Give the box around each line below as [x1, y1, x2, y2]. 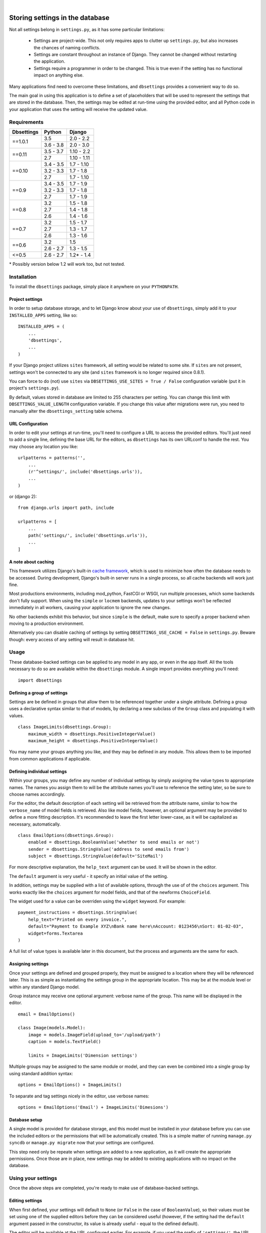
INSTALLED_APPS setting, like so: [9, 312, 77, 318]
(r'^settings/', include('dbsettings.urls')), [28, 469, 143, 474]
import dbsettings [18, 677, 63, 683]
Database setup [9, 1117, 42, 1123]
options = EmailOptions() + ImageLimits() [18, 1082, 122, 1088]
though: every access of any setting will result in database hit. [9, 636, 135, 642]
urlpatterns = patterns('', [18, 455, 86, 461]
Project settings [9, 296, 43, 302]
